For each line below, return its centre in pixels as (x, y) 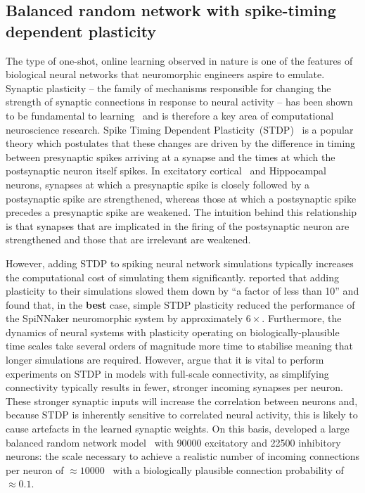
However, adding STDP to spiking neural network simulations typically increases (180, 263)
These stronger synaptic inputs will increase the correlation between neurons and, (182, 401)
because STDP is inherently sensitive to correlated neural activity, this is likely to (182, 415)
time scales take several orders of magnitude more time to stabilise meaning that (180, 346)
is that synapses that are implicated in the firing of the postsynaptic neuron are (178, 225)
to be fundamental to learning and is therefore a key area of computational (170, 115)
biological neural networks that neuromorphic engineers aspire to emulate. (165, 74)
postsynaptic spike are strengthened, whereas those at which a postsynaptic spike (181, 198)
